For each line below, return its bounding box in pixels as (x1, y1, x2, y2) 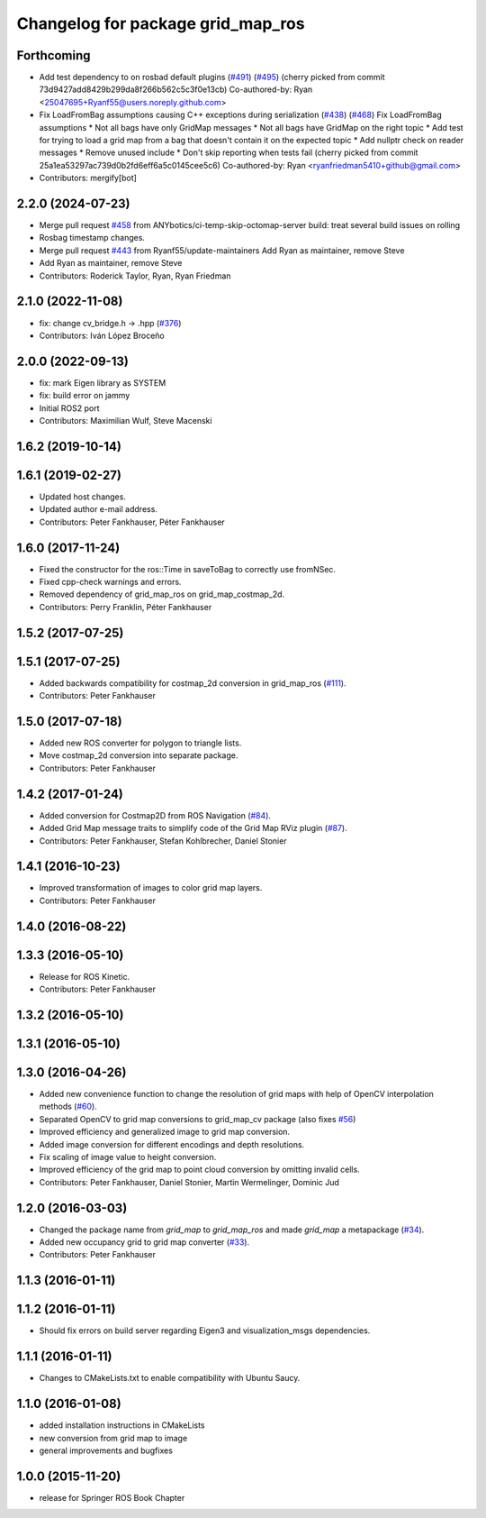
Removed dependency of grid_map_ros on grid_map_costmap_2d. (39, 589, 285, 599)
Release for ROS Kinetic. (39, 971, 130, 982)
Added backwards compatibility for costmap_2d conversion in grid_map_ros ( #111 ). (39, 677, 346, 689)
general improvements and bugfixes (39, 1445, 173, 1456)
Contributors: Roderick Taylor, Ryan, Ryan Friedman (39, 270, 231, 281)
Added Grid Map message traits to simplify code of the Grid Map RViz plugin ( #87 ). (39, 823, 347, 834)
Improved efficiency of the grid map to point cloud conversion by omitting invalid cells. (39, 1164, 360, 1175)
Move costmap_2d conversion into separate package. (39, 750, 238, 761)
